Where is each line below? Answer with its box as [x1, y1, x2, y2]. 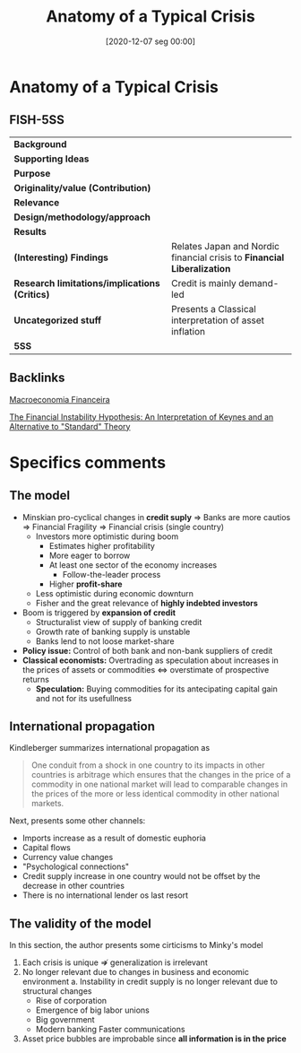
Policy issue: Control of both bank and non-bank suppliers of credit [21, 645, 273, 656]
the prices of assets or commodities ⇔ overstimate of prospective [21, 664, 270, 674]
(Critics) [13, 288, 50, 300]
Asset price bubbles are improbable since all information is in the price [21, 1033, 287, 1044]
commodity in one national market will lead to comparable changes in [30, 779, 288, 790]
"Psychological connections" [21, 861, 130, 872]
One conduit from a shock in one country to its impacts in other [30, 760, 265, 770]
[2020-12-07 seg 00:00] [106, 36, 195, 47]
